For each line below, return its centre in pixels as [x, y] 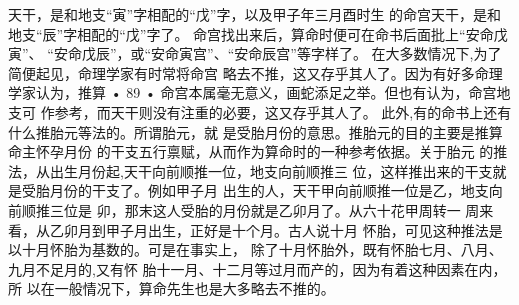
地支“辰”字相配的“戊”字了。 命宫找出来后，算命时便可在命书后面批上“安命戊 [258, 33]
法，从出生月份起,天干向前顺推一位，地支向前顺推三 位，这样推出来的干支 [250, 170]
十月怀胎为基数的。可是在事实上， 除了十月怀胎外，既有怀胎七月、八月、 [262, 249]
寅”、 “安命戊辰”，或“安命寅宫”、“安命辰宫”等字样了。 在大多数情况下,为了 [255, 53]
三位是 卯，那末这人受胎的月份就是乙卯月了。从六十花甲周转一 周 [264, 209]
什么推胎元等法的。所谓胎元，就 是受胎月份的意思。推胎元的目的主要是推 [248, 131]
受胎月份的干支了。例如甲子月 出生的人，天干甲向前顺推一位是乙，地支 [255, 190]
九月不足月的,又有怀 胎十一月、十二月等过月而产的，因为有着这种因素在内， [257, 268]
